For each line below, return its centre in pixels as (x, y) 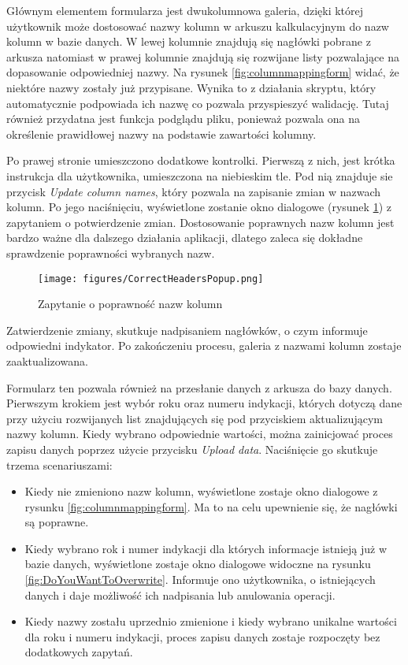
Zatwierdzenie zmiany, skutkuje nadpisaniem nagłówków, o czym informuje (187, 330)
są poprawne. (57, 522)
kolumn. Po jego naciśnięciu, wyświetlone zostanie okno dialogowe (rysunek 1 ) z (199, 207)
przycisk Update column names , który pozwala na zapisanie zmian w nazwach (194, 191)
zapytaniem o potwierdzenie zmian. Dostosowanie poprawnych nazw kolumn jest (200, 222)
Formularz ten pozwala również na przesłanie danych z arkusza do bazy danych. (199, 387)
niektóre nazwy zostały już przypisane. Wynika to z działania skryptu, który (191, 87)
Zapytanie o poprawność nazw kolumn (130, 304)
